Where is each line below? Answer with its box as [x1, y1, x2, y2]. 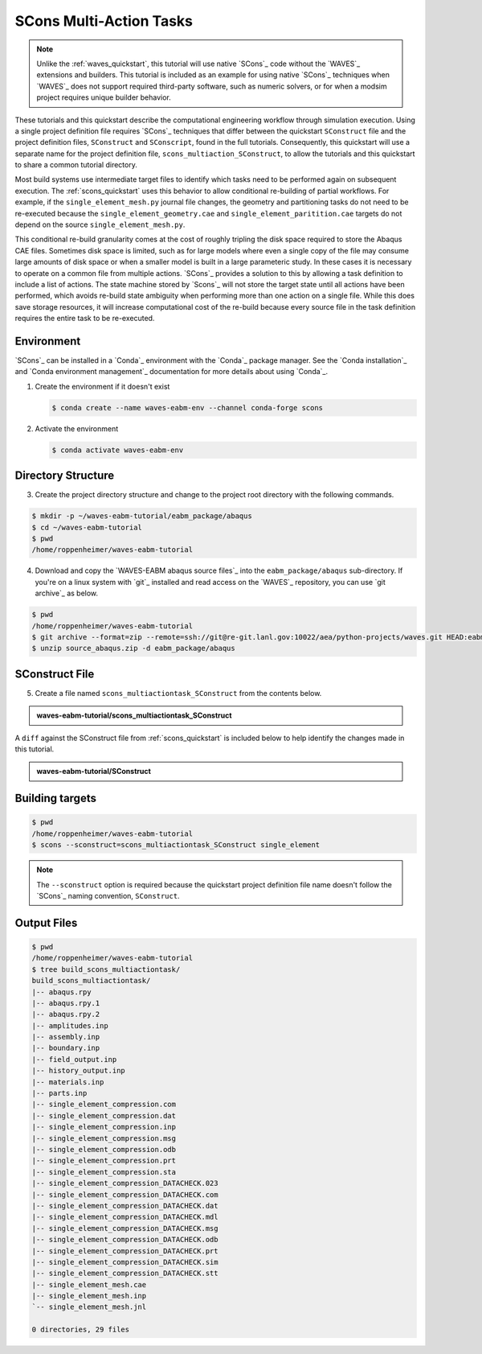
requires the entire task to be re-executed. [14, 314, 155, 323]
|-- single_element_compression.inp [31, 1122, 177, 1132]
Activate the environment [35, 423, 119, 434]
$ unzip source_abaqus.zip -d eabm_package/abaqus [31, 644, 236, 653]
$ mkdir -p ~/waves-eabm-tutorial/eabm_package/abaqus [31, 512, 252, 521]
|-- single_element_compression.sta [31, 1167, 177, 1176]
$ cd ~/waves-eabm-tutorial [31, 523, 142, 532]
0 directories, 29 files [31, 1325, 130, 1335]
